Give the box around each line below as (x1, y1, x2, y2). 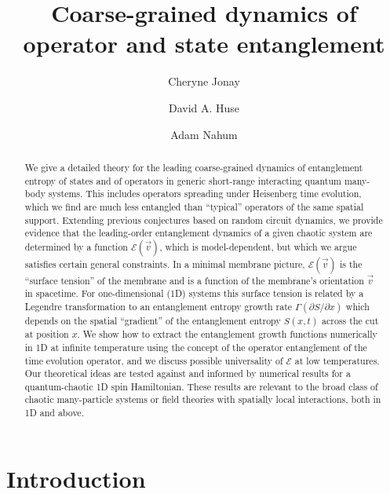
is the (339, 257, 363, 270)
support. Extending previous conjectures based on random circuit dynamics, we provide (24, 213, 383, 226)
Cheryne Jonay (168, 73, 240, 90)
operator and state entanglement (23, 27, 385, 60)
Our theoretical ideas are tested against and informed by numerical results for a (24, 367, 351, 380)
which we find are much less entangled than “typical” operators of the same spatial (24, 199, 364, 213)
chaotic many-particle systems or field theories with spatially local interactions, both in (24, 393, 381, 406)
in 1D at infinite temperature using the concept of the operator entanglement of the (24, 340, 367, 353)
